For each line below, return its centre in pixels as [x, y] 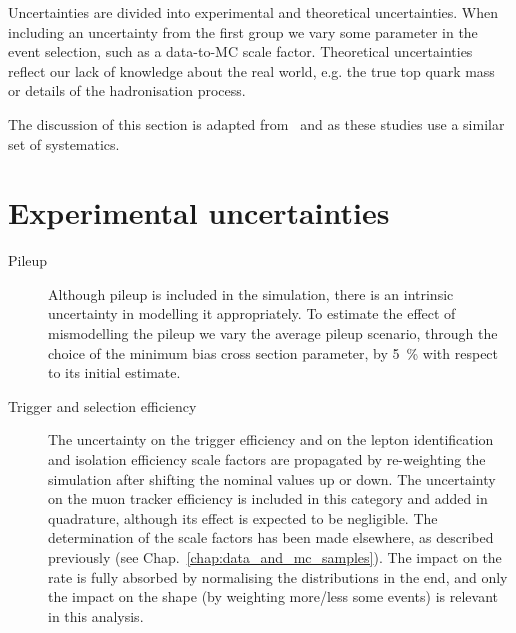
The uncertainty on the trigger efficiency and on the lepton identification [271, 439]
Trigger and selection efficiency [102, 405]
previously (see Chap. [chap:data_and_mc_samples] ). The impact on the [275, 557]
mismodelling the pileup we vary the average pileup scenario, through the [273, 333]
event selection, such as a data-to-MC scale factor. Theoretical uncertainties [240, 51]
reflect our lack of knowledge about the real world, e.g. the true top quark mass [251, 70]
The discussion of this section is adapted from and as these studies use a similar [256, 123]
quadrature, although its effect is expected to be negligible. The [243, 517]
